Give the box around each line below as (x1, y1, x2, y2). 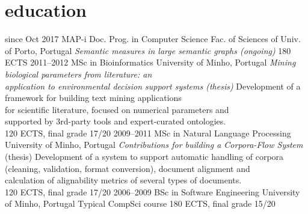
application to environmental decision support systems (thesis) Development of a (5, 79, 301, 92)
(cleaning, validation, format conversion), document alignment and (5, 162, 250, 174)
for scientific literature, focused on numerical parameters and (5, 103, 229, 115)
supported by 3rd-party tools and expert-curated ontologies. (5, 115, 226, 127)
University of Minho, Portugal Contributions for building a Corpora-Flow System (5, 138, 303, 151)
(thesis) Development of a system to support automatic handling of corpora (5, 150, 284, 163)
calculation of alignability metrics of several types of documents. (5, 174, 242, 186)
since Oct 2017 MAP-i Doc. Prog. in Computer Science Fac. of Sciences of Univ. (5, 32, 301, 45)
